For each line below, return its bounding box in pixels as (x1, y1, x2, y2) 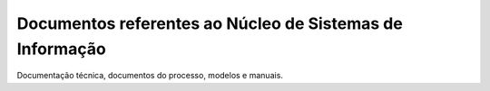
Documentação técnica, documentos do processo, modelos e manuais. (16, 70, 283, 81)
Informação (16, 39, 106, 59)
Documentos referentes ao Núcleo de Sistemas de (16, 14, 403, 33)
